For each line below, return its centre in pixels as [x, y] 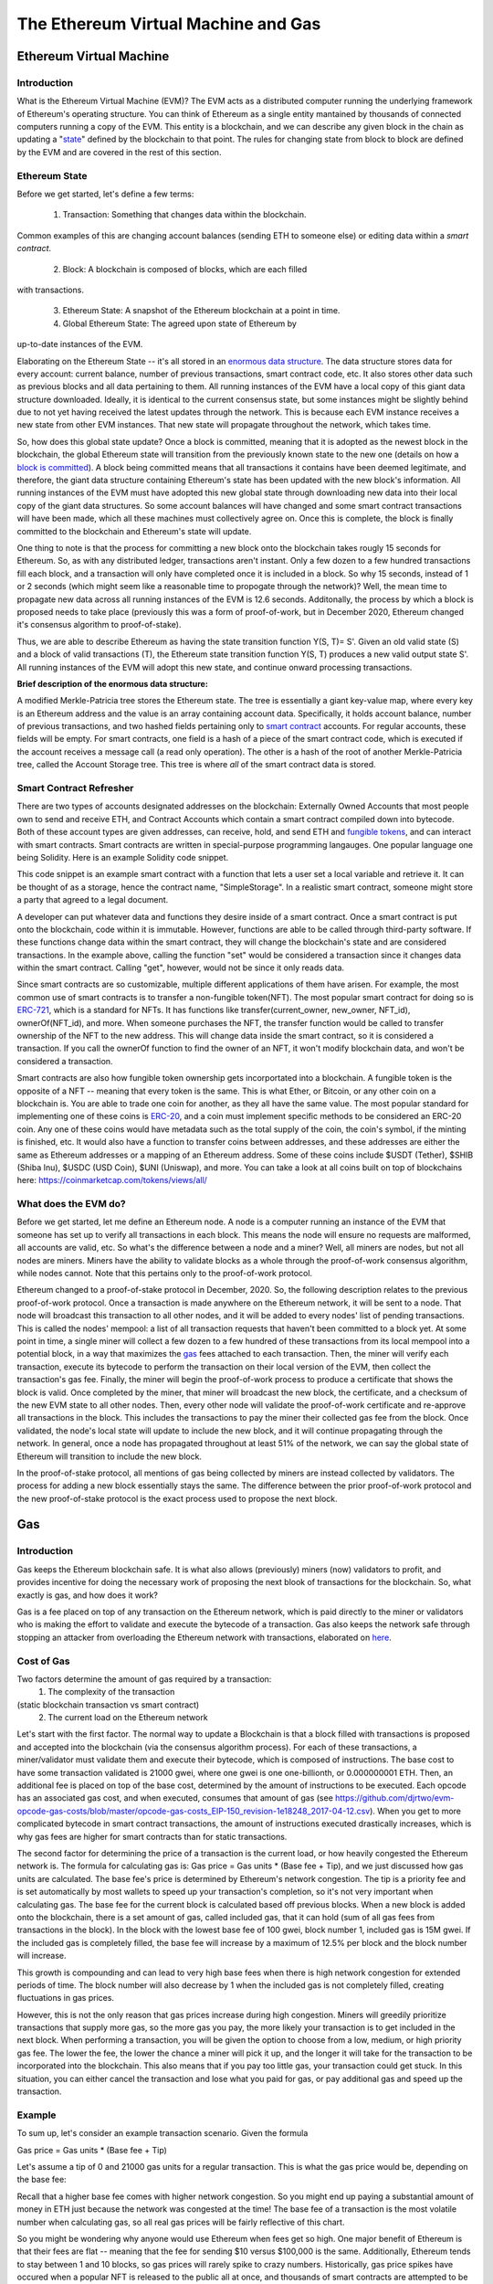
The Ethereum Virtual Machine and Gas [169, 24]
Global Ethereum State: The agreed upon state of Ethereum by [179, 323]
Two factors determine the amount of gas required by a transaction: [144, 1679]
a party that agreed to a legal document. [93, 900]
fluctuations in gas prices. [65, 1998]
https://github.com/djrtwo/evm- [394, 1798]
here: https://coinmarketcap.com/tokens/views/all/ [112, 1180]
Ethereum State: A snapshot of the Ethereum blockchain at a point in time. [201, 311]
